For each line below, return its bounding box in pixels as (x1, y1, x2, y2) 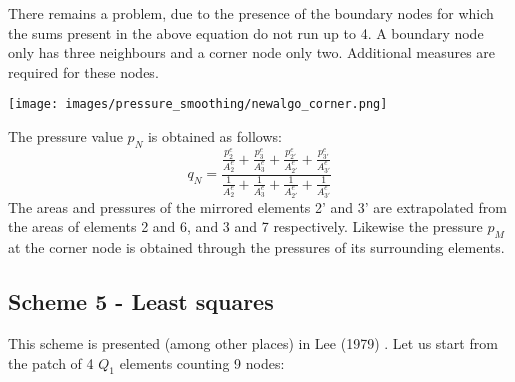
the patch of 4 (8, 352, 94, 373)
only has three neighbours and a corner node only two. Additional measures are (8, 42, 496, 63)
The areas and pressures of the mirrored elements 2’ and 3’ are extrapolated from (8, 196, 507, 217)
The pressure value (8, 126, 123, 147)
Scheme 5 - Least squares (8, 286, 274, 317)
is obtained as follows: (147, 126, 282, 147)
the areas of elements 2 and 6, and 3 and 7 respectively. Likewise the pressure (8, 216, 483, 237)
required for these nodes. (8, 61, 159, 82)
